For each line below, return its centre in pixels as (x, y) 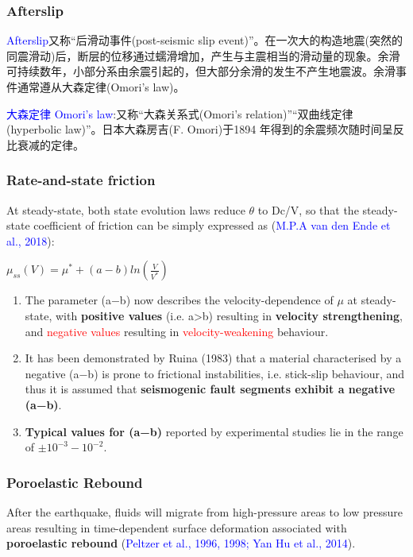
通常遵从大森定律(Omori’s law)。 (101, 87)
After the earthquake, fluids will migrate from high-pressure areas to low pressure (205, 511)
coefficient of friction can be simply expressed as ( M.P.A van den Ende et (212, 225)
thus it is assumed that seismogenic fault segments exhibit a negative (210, 389)
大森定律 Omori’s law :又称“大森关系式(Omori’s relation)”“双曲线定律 (180, 113)
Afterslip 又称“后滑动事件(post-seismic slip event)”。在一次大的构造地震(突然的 (205, 40)
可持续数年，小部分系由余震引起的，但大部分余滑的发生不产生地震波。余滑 (201, 71)
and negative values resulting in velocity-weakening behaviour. (177, 331)
